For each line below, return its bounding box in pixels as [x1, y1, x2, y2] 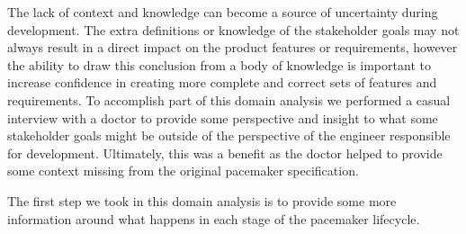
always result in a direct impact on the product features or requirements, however [7, 38, 458, 57]
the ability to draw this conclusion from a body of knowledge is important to [7, 55, 431, 74]
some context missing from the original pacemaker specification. [7, 161, 359, 180]
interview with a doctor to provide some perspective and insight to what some [7, 108, 438, 127]
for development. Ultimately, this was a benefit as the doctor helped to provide [7, 143, 443, 162]
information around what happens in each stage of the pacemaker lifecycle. [7, 209, 420, 228]
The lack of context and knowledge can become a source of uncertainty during [7, 3, 438, 21]
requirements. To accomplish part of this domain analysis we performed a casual [7, 90, 451, 109]
